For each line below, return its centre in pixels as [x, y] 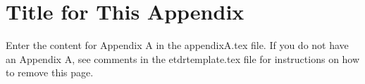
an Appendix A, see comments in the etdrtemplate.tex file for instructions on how [183, 58]
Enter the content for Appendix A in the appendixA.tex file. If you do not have [177, 45]
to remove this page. [50, 72]
